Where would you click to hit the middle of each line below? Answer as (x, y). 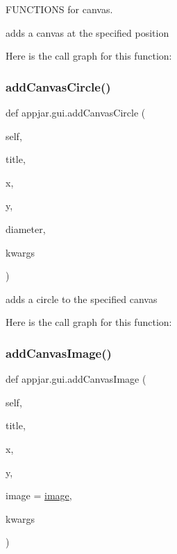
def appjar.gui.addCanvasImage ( (76, 379)
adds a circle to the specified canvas (82, 298)
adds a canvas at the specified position (87, 32)
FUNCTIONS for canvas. (59, 9)
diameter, (26, 228)
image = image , (39, 495)
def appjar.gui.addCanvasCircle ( (76, 112)
